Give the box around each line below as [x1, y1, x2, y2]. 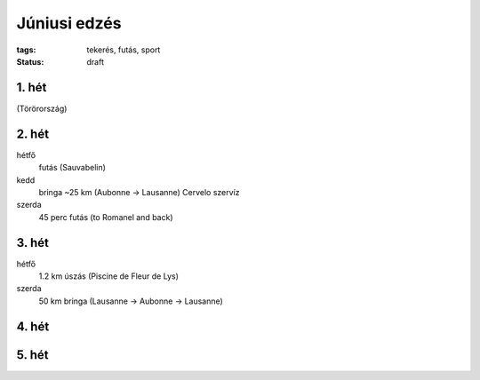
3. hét [16, 235, 49, 250]
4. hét [16, 319, 50, 334]
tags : [16, 44, 36, 55]
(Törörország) [16, 103, 68, 114]
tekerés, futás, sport [86, 44, 161, 55]
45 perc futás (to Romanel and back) [38, 211, 173, 222]
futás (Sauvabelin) [38, 162, 107, 173]
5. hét [16, 347, 49, 362]
